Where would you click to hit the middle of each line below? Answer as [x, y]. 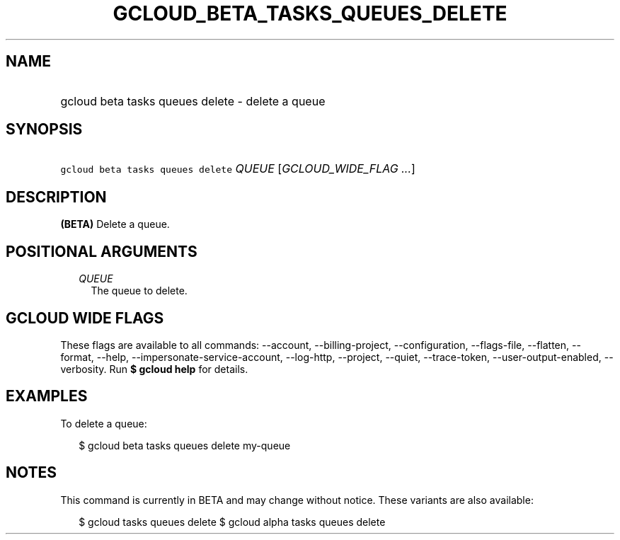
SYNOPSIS [44, 130]
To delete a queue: [104, 423]
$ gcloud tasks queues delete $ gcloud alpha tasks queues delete [232, 522]
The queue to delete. [139, 291]
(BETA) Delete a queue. [115, 224]
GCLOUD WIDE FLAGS [85, 318]
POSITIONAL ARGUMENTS [102, 251]
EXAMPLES [47, 396]
